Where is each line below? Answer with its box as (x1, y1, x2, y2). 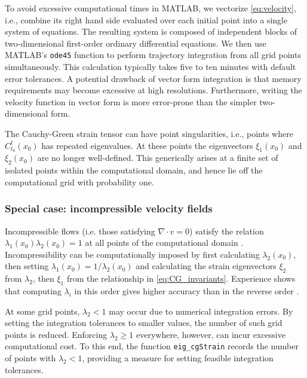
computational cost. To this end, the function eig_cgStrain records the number (5, 340, 299, 352)
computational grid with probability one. (5, 175, 154, 188)
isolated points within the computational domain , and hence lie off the (5, 164, 263, 176)
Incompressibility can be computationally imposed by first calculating (5, 248, 260, 260)
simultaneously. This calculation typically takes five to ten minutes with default (5, 60, 296, 73)
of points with (5, 352, 56, 364)
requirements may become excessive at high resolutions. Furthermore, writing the (5, 84, 302, 96)
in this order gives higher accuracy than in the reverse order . (74, 285, 299, 297)
